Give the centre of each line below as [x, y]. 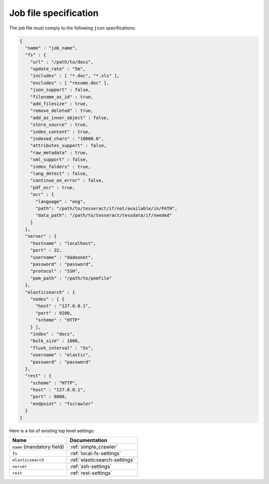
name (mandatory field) [38, 447]
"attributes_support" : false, [68, 146]
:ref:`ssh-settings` [91, 466]
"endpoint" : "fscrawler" [62, 403]
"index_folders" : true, [61, 166]
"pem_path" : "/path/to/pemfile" [71, 278]
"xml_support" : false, [59, 160]
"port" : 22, [46, 250]
